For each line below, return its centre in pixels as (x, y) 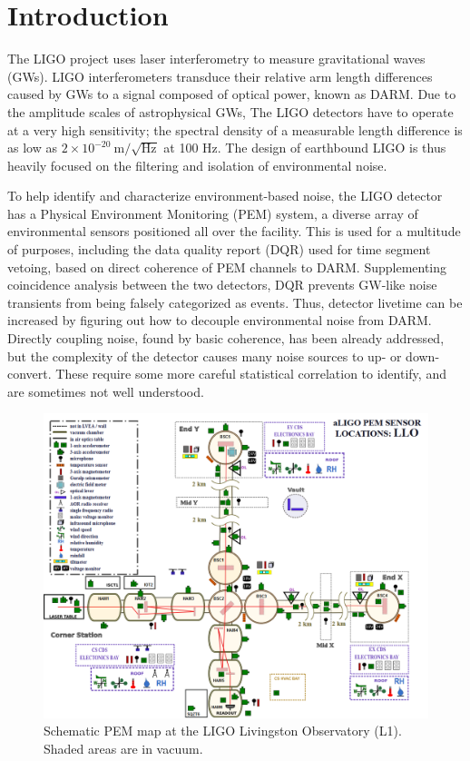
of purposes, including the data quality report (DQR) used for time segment (219, 249)
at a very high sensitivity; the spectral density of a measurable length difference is (235, 129)
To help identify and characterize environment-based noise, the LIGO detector (225, 196)
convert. (29, 374)
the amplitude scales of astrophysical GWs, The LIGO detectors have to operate (230, 111)
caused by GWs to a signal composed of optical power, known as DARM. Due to (232, 94)
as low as (32, 148)
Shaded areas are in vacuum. (123, 748)
